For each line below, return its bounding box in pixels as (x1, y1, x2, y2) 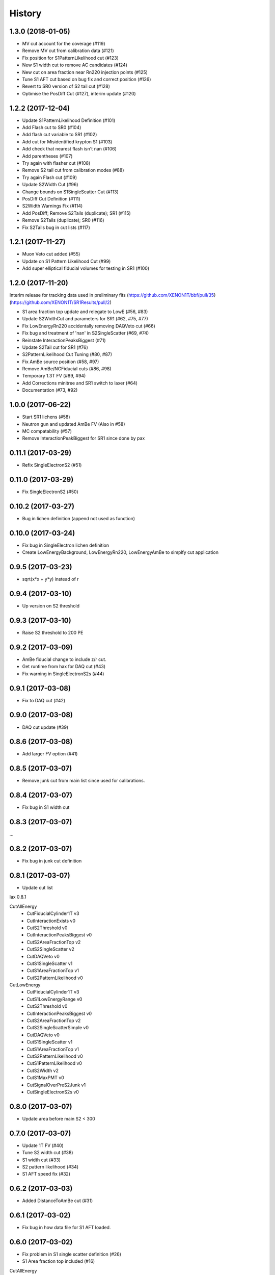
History (9, 8, 42, 19)
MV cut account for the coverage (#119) (22, 41, 105, 47)
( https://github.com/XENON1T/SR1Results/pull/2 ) (9, 299, 112, 305)
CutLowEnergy (9, 982, 41, 988)
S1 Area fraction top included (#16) (22, 1258, 95, 1264)
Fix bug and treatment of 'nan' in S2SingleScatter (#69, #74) (22, 330, 149, 336)
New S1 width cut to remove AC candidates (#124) (22, 62, 127, 68)
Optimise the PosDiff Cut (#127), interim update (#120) (22, 90, 136, 96)
